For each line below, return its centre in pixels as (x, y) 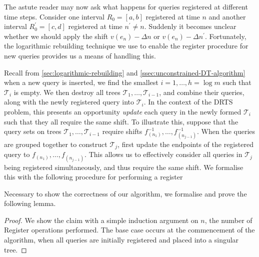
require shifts (122, 131)
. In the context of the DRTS (188, 102)
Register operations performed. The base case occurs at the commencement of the (129, 230)
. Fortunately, (225, 36)
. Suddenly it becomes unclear (190, 26)
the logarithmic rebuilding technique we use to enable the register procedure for (126, 46)
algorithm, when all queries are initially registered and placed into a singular (121, 240)
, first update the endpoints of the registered (185, 144)
